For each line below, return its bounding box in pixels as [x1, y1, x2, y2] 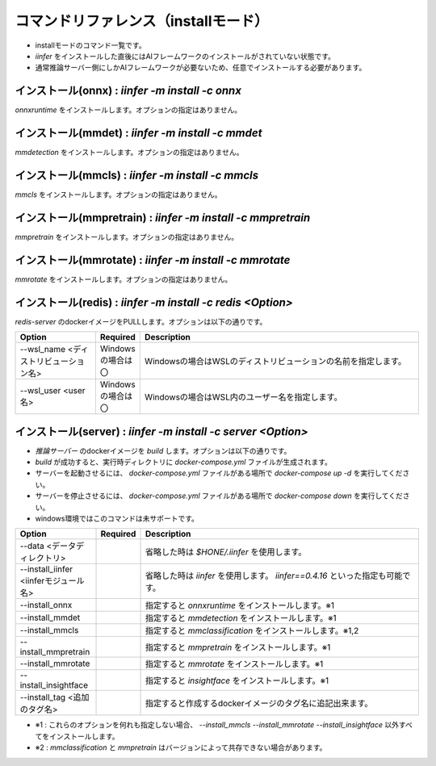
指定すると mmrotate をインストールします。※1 [145, 659, 324, 670]
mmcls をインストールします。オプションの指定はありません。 [15, 190, 222, 199]
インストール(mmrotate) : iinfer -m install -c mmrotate [15, 253, 291, 266]
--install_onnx [19, 600, 73, 611]
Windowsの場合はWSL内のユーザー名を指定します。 [144, 391, 342, 403]
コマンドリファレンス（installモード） [15, 12, 269, 30]
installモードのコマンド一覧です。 [35, 40, 146, 50]
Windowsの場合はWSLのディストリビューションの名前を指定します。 [144, 356, 407, 367]
